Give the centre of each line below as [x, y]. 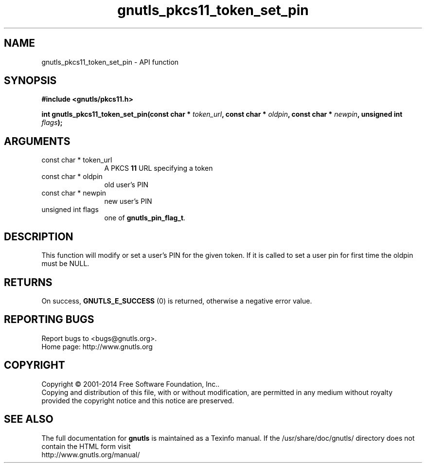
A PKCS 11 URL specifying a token [159, 168]
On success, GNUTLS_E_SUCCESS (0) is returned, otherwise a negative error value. [177, 301]
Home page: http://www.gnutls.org [97, 346]
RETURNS [28, 282]
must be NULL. [65, 264]
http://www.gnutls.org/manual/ [91, 454]
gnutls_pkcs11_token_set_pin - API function [110, 62]
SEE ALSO [29, 419]
